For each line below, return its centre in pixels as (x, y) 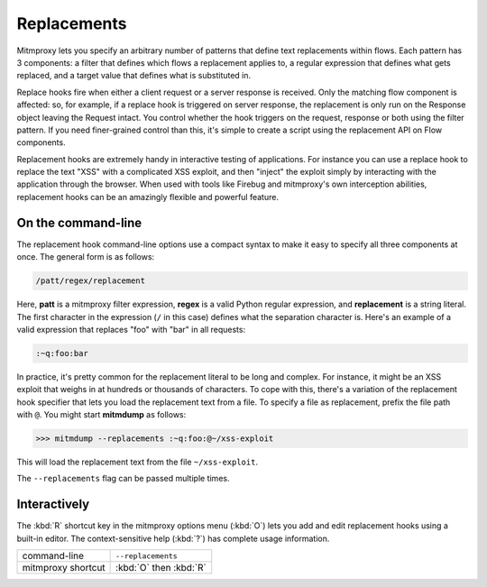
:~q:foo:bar (62, 353)
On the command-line (79, 222)
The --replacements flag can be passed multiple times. (123, 479)
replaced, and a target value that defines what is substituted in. (134, 76)
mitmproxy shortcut (64, 568)
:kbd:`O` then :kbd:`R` (161, 568)
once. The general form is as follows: (86, 257)
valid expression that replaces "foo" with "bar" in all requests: (131, 329)
